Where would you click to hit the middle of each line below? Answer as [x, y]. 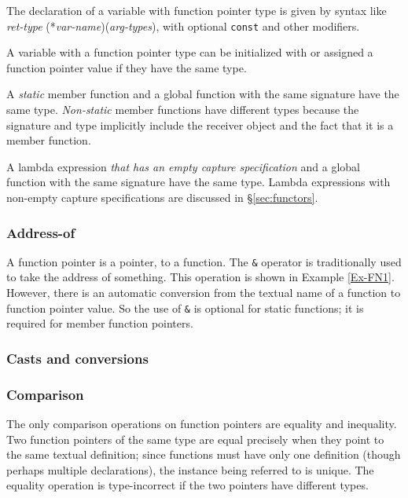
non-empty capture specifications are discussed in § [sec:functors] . [162, 197]
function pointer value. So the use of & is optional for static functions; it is [185, 308]
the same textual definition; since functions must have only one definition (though [204, 454]
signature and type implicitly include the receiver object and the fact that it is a [200, 124]
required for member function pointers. [100, 323]
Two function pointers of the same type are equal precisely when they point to [195, 439]
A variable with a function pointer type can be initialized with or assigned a [190, 52]
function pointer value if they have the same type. [127, 67]
